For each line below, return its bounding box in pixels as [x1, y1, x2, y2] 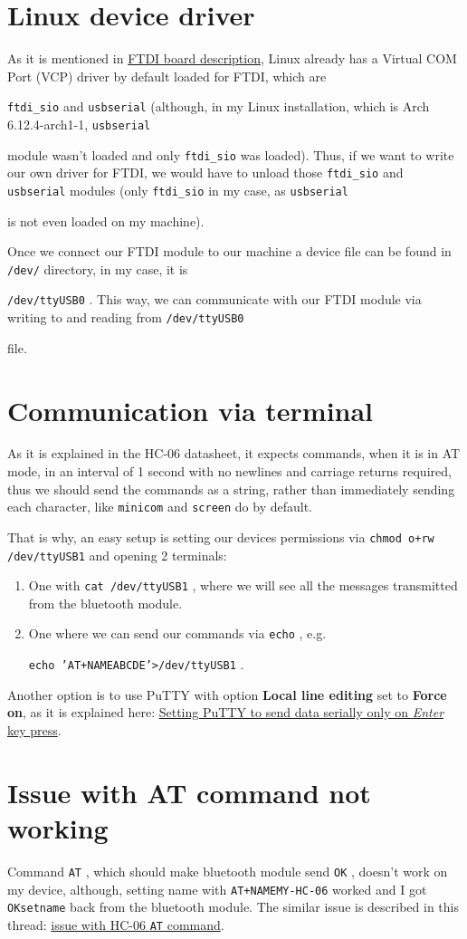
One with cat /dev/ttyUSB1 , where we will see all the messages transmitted [28, 576, 458, 595]
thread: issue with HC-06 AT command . [7, 915, 224, 934]
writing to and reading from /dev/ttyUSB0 [7, 308, 244, 327]
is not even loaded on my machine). [7, 211, 205, 230]
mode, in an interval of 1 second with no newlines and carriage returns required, [7, 462, 452, 481]
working [7, 809, 109, 846]
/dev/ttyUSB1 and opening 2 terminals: [7, 545, 227, 564]
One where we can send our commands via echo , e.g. [28, 624, 327, 643]
